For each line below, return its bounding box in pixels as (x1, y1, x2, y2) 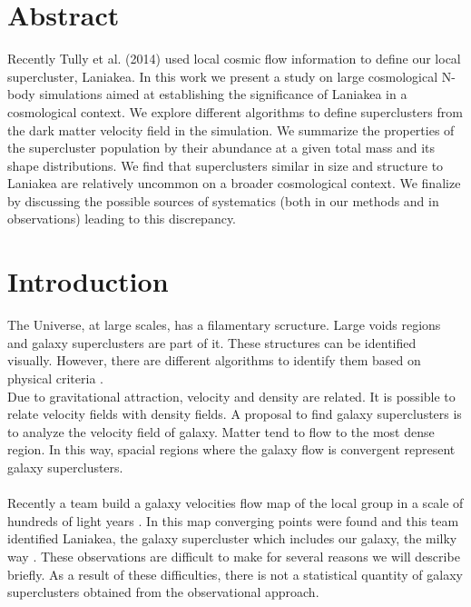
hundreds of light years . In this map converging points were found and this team (7, 511, 459, 530)
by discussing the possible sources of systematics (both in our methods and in (7, 191, 439, 210)
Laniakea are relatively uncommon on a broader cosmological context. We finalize (7, 174, 461, 193)
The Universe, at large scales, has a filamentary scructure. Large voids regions (7, 315, 441, 334)
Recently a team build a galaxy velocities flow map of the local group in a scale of (7, 493, 464, 512)
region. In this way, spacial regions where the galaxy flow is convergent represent (7, 440, 456, 459)
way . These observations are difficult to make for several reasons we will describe (7, 546, 460, 565)
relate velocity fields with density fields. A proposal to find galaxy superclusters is (7, 404, 462, 423)
